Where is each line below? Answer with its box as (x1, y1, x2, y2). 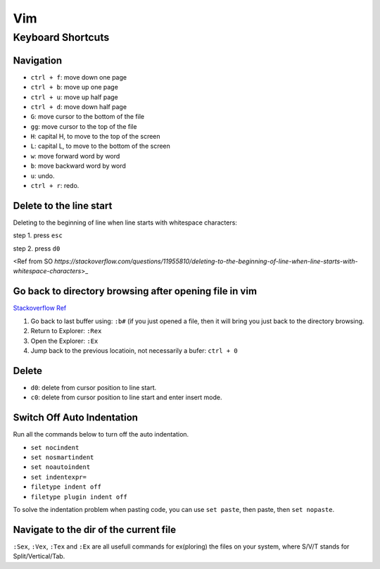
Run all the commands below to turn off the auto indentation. (13, 430, 189, 439)
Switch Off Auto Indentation (13, 412, 139, 424)
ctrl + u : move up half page (30, 92, 119, 101)
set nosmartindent (30, 453, 94, 461)
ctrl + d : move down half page (30, 102, 127, 111)
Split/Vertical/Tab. (13, 552, 65, 561)
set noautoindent (30, 463, 91, 471)
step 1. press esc (13, 231, 63, 239)
